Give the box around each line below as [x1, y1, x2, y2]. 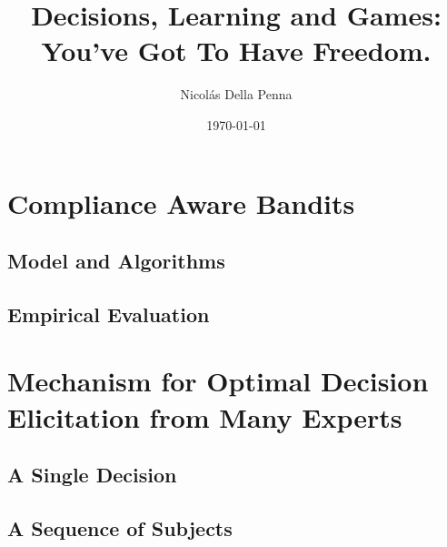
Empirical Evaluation [7, 299, 210, 328]
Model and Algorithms [7, 247, 225, 275]
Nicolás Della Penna [180, 85, 293, 104]
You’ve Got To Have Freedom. [41, 32, 432, 69]
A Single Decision [7, 461, 177, 489]
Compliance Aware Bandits [7, 184, 355, 221]
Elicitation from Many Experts [7, 398, 402, 435]
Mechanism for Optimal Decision [7, 362, 429, 400]
